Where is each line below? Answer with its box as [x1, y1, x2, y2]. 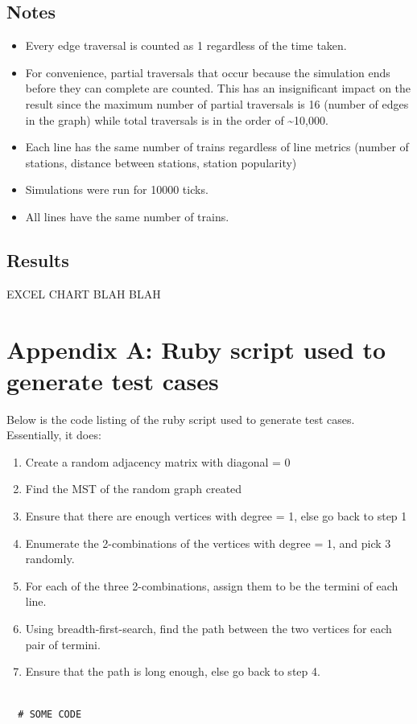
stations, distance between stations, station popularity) [25, 154, 297, 171]
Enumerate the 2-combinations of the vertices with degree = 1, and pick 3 [25, 534, 391, 551]
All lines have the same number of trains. [25, 208, 229, 224]
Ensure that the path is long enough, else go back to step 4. [25, 663, 320, 680]
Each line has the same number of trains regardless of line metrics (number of [25, 138, 409, 155]
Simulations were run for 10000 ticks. [25, 181, 208, 198]
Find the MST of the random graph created [25, 480, 242, 497]
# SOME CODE [18, 709, 82, 721]
